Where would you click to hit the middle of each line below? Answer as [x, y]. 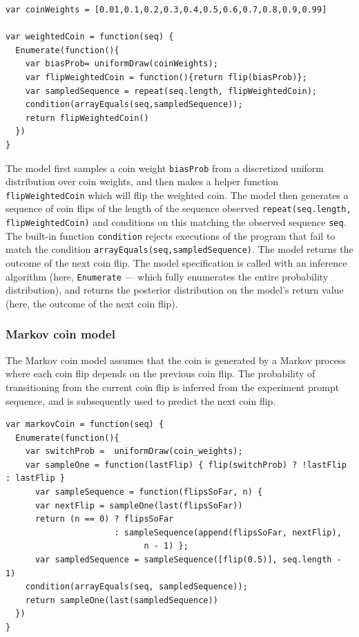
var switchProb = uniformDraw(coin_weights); [134, 451]
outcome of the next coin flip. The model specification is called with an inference [176, 263]
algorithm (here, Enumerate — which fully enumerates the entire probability [167, 276]
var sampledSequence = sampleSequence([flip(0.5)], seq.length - [188, 560]
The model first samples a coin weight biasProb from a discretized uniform [165, 168]
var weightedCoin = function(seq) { [90, 37]
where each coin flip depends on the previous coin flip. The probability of [161, 373]
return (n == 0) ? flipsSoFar [104, 519]
